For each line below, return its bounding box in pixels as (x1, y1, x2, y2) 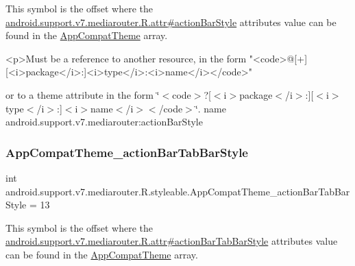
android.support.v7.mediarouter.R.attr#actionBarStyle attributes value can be (5, 14, 336, 29)
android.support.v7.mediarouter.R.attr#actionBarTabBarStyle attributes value (5, 234, 338, 248)
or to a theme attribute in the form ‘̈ (5, 87, 160, 101)
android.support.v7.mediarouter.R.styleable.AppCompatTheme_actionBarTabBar (5, 184, 350, 198)
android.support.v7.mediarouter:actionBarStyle (5, 114, 203, 129)
